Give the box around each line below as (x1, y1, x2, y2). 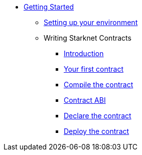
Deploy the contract (64, 127, 129, 135)
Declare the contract (64, 111, 131, 120)
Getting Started (24, 3, 74, 11)
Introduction (64, 49, 104, 58)
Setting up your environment (44, 18, 138, 27)
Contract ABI (64, 96, 106, 104)
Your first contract (64, 65, 124, 73)
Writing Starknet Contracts (44, 34, 131, 42)
